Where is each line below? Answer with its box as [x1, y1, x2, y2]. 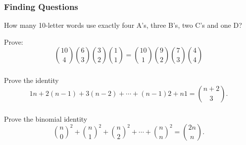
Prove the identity [4, 75, 59, 85]
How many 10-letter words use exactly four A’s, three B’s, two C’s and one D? [4, 20, 242, 30]
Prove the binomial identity [4, 113, 88, 124]
